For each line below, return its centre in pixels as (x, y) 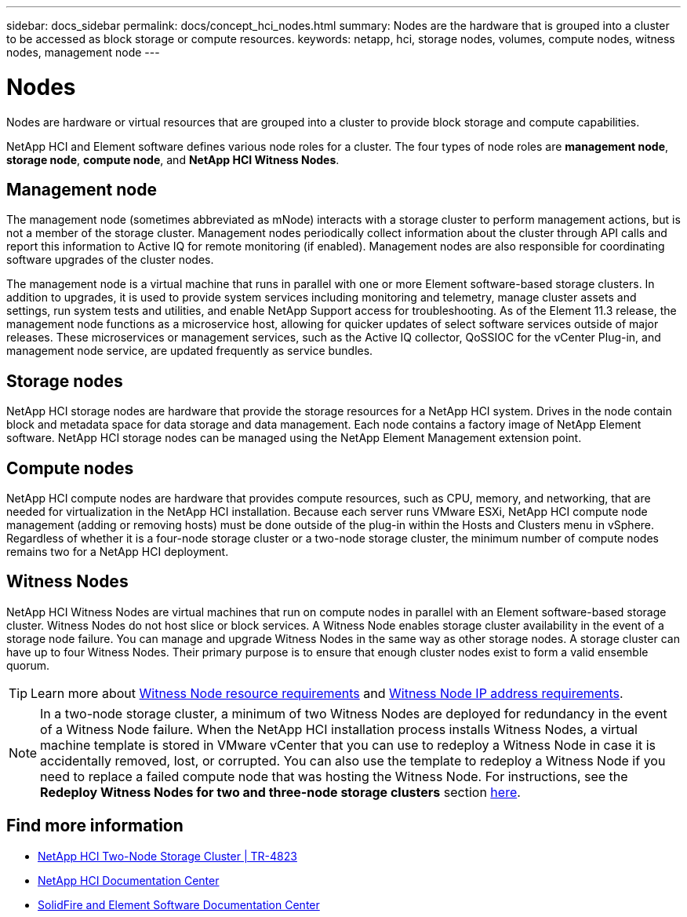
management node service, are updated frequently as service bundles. (190, 351)
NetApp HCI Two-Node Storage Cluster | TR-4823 (167, 856)
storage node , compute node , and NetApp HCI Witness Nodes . (173, 159)
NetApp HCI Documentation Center (129, 880)
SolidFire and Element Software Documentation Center (179, 904)
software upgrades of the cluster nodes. (110, 260)
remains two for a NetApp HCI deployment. (118, 552)
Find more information (95, 826)
